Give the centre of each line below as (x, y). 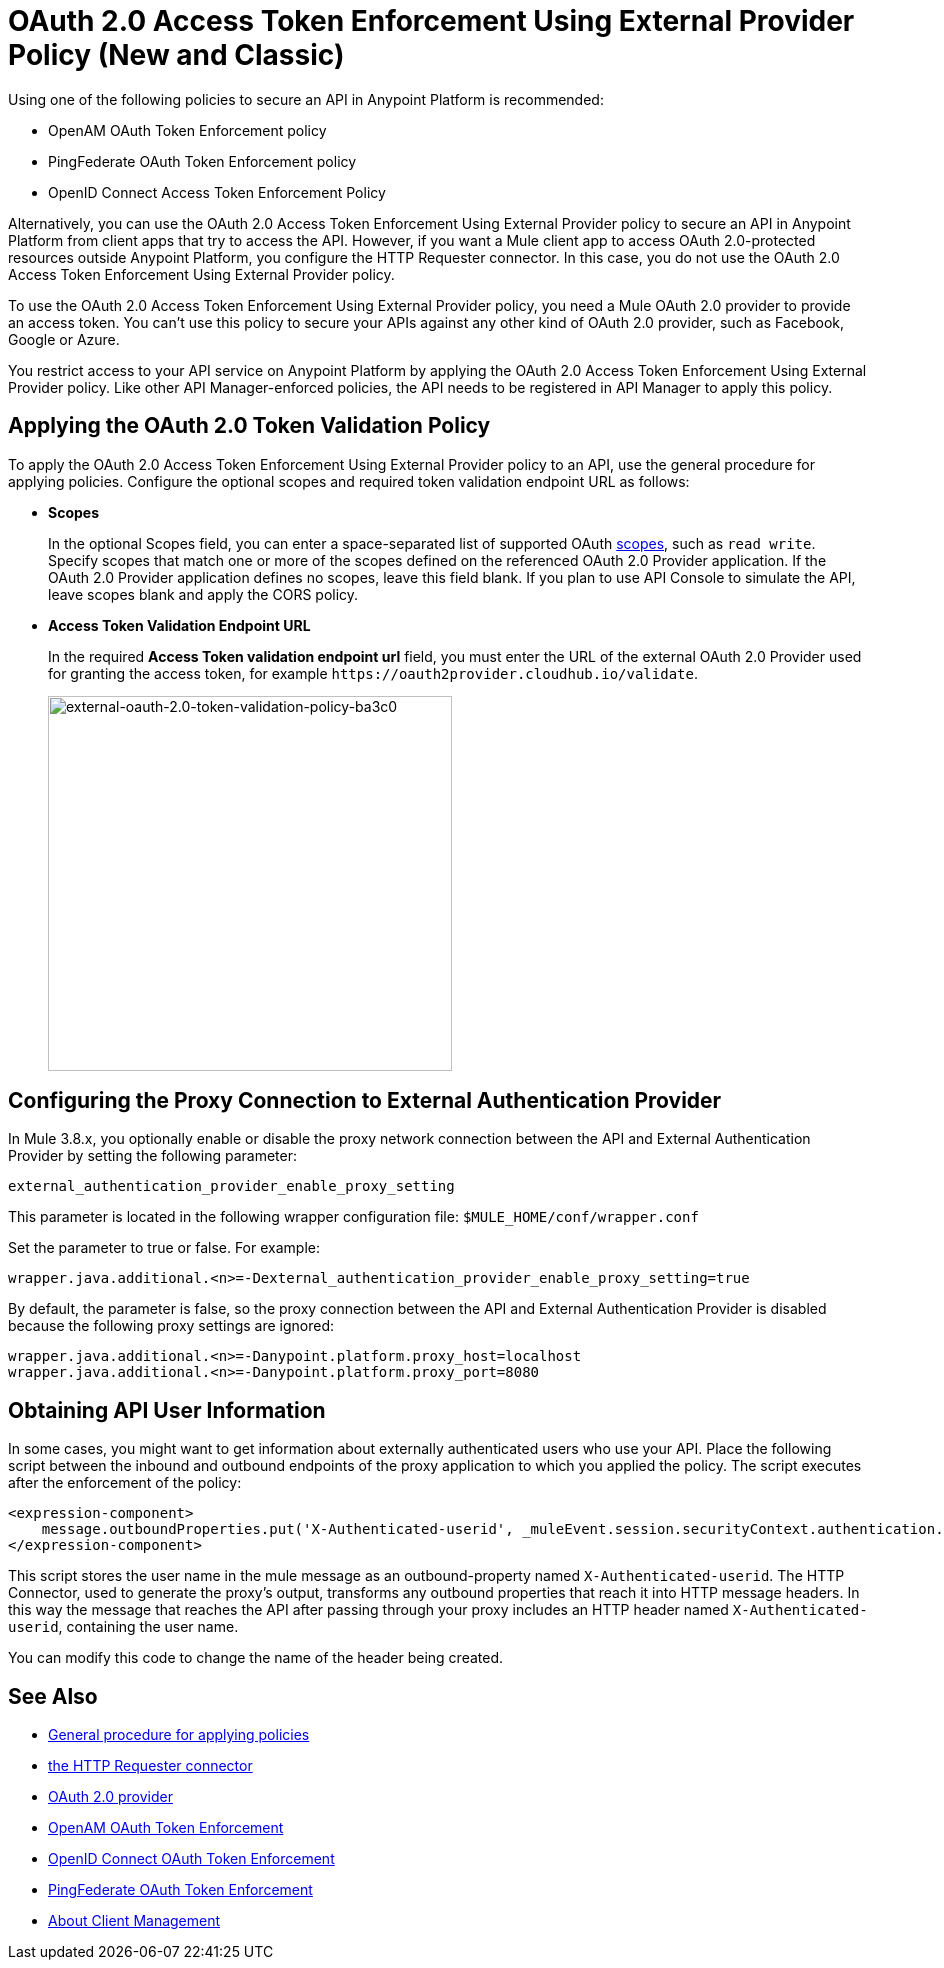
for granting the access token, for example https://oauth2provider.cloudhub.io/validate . (373, 673)
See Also (53, 1696)
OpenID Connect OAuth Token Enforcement (191, 1859)
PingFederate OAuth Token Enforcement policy (202, 161)
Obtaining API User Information (167, 1410)
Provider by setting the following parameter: (153, 1156)
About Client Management (134, 1921)
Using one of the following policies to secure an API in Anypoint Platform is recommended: (306, 99)
